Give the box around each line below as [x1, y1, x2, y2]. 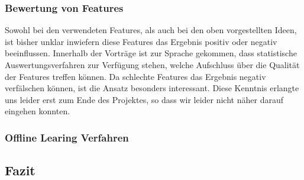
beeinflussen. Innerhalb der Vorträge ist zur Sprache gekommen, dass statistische [5, 47, 297, 59]
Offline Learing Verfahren [5, 130, 129, 144]
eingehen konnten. [5, 105, 70, 117]
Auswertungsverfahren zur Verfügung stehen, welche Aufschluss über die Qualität [5, 59, 300, 70]
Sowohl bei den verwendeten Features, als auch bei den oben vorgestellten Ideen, [5, 24, 297, 36]
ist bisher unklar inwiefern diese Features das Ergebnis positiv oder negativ [5, 35, 277, 47]
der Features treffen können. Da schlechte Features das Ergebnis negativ [5, 70, 266, 82]
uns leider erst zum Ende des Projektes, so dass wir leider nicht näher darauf [5, 93, 283, 105]
